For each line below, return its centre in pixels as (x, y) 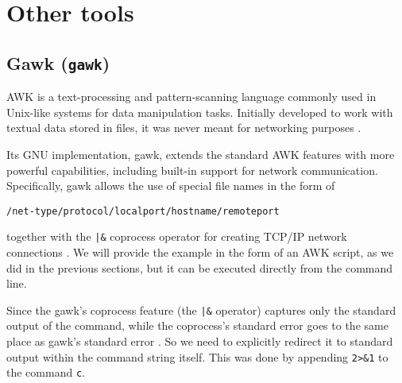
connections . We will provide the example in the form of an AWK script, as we (200, 252)
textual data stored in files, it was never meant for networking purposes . (184, 128)
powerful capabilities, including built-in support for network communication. (192, 170)
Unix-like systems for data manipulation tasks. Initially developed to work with (200, 112)
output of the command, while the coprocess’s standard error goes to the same (197, 325)
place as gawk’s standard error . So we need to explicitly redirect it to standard (200, 341)
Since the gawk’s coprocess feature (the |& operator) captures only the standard (201, 309)
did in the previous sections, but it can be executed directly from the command (200, 267)
